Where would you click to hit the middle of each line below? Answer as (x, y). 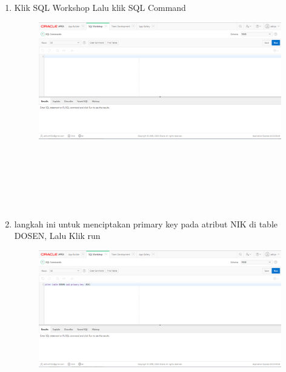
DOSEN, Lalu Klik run (57, 236)
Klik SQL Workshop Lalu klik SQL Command (100, 7)
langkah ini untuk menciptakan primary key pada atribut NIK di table (146, 224)
